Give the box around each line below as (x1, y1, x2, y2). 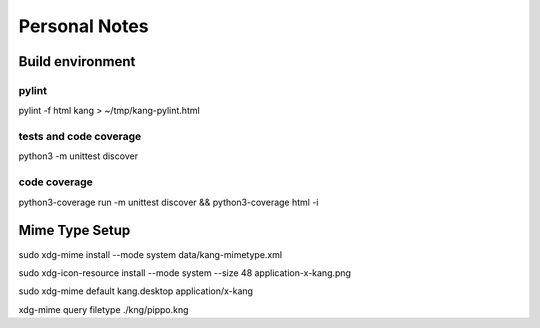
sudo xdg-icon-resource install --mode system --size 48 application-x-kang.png (18, 266, 352, 279)
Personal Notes (18, 15, 149, 37)
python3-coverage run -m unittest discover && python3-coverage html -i (18, 196, 319, 208)
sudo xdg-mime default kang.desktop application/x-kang (18, 285, 254, 297)
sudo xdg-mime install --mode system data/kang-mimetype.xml (18, 248, 283, 260)
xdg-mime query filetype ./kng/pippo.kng (18, 303, 189, 315)
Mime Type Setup (18, 222, 131, 239)
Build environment (18, 53, 136, 70)
